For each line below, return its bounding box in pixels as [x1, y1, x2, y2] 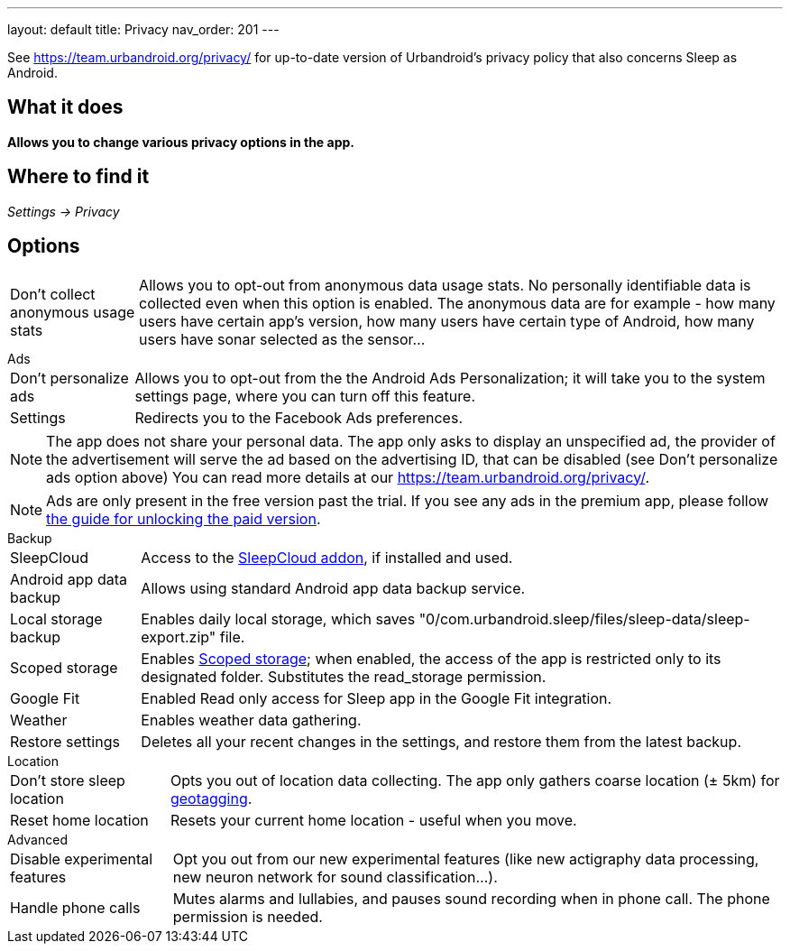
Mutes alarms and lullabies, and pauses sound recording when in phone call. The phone [172, 889, 770, 908]
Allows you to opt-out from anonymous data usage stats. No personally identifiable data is [139, 275, 751, 294]
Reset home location [10, 810, 149, 829]
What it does [7, 96, 124, 119]
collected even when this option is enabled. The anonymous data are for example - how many [139, 293, 776, 312]
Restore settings [10, 732, 120, 751]
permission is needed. [172, 907, 323, 926]
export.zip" [141, 627, 216, 646]
